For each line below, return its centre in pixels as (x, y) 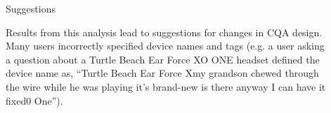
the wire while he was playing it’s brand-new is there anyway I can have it (166, 86)
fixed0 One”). (34, 100)
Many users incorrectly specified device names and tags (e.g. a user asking (165, 46)
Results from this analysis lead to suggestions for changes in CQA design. (164, 32)
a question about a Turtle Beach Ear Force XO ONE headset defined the (163, 59)
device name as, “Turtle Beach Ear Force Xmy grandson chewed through (162, 73)
